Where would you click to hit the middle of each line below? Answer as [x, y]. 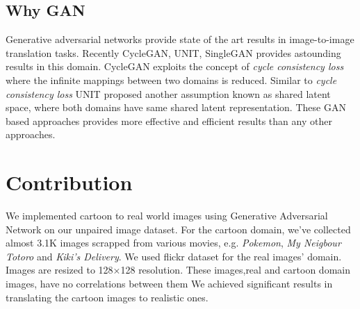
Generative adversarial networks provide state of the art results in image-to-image [180, 39]
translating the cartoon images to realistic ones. [107, 297]
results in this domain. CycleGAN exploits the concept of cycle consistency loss [175, 66]
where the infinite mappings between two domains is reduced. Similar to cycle [171, 80]
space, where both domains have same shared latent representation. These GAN [176, 107]
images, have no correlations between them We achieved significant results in [169, 284]
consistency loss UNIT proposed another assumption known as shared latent [168, 93]
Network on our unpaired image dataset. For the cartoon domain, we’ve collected [178, 229]
